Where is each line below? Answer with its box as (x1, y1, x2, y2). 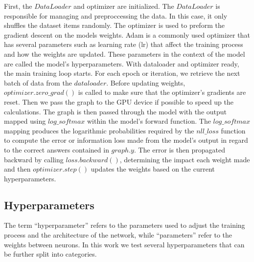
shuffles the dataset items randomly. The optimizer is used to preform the (4, 20, 225, 30)
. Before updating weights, (106, 77, 185, 87)
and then (4, 164, 31, 174)
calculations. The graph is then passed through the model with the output (4, 106, 227, 116)
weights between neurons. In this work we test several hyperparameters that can (4, 239, 245, 249)
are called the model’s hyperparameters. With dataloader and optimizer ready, (4, 58, 239, 68)
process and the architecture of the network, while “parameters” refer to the (4, 230, 232, 240)
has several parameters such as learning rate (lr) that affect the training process (4, 39, 243, 49)
